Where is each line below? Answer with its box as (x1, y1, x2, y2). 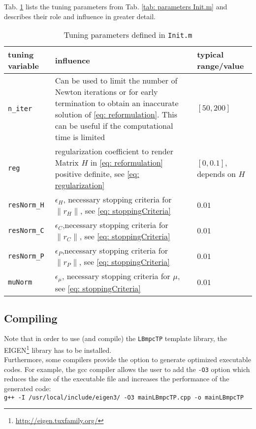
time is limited (55, 131, 105, 143)
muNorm (8, 278, 32, 286)
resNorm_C (8, 227, 44, 235)
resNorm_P (8, 252, 44, 260)
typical (197, 49, 224, 60)
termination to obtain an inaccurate (55, 97, 179, 109)
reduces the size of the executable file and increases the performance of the (4, 373, 229, 384)
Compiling (4, 310, 58, 325)
